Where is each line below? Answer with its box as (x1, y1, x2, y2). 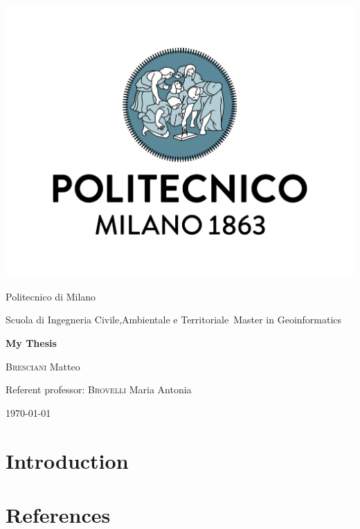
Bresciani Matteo (6, 359, 80, 373)
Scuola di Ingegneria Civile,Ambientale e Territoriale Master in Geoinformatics (6, 312, 342, 327)
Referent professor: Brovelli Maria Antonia (6, 382, 192, 397)
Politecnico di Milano (6, 289, 96, 303)
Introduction (6, 446, 129, 474)
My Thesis (6, 335, 57, 350)
